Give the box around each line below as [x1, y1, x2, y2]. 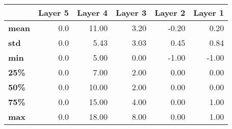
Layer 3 [116, 7, 147, 18]
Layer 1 [193, 7, 224, 18]
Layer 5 [38, 7, 69, 18]
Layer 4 [77, 7, 108, 18]
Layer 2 [154, 7, 186, 18]
